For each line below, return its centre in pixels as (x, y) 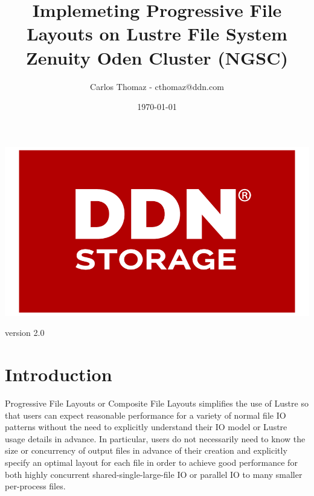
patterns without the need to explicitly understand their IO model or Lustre (146, 427)
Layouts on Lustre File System (157, 34)
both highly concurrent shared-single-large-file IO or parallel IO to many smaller (154, 474)
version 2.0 (25, 333)
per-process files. (35, 486)
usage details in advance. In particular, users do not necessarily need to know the (155, 438)
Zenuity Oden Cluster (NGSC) (157, 57)
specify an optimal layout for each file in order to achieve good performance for (151, 462)
